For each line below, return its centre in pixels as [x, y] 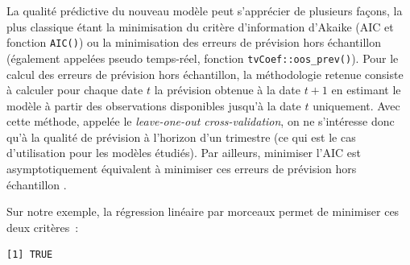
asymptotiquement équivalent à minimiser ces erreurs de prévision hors [182, 169]
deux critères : [43, 227]
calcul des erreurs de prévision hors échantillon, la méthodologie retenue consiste [205, 74]
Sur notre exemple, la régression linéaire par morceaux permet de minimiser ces [203, 211]
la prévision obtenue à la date [227, 90]
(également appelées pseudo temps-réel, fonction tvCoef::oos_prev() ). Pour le [203, 58]
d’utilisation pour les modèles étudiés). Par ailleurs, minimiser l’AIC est [184, 153]
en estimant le [366, 90]
